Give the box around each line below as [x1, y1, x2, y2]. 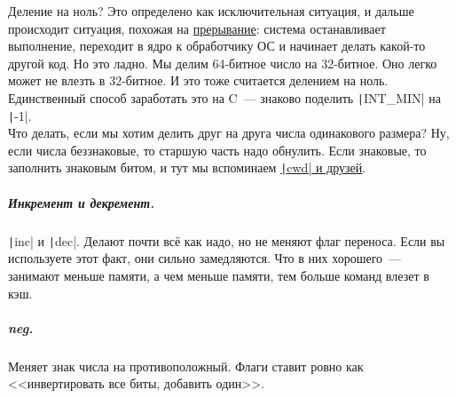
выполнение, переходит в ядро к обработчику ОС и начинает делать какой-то [8, 36, 426, 55]
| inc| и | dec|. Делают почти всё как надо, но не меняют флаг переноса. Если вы [8, 231, 445, 250]
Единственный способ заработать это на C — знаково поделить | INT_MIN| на [8, 88, 441, 107]
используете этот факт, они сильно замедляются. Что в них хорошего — [8, 249, 402, 267]
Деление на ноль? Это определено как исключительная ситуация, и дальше [8, 2, 414, 20]
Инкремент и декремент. [8, 193, 155, 211]
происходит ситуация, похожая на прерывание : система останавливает [8, 19, 386, 37]
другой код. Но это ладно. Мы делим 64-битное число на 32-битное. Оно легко [8, 53, 437, 72]
